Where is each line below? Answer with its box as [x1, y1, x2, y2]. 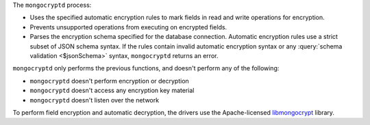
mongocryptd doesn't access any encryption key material [29, 86, 195, 95]
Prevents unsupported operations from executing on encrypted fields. [29, 23, 227, 31]
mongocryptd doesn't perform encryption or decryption [29, 77, 190, 85]
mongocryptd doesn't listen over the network [29, 96, 160, 104]
